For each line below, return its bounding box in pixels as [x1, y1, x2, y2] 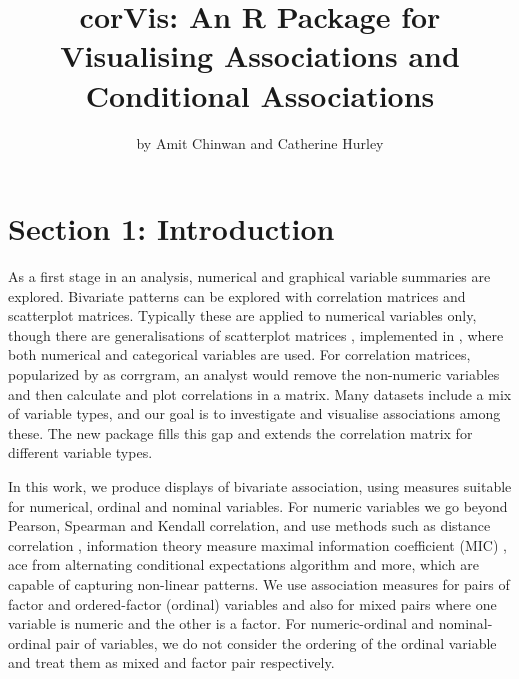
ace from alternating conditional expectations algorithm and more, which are [8, 554, 479, 575]
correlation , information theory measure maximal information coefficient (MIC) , [8, 534, 507, 555]
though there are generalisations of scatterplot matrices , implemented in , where [8, 324, 504, 345]
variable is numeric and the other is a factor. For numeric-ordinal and [8, 613, 435, 634]
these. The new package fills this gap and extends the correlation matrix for [8, 422, 473, 443]
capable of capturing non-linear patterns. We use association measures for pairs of [8, 573, 510, 594]
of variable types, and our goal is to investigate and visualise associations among [8, 403, 501, 424]
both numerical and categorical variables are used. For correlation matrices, [8, 344, 471, 365]
